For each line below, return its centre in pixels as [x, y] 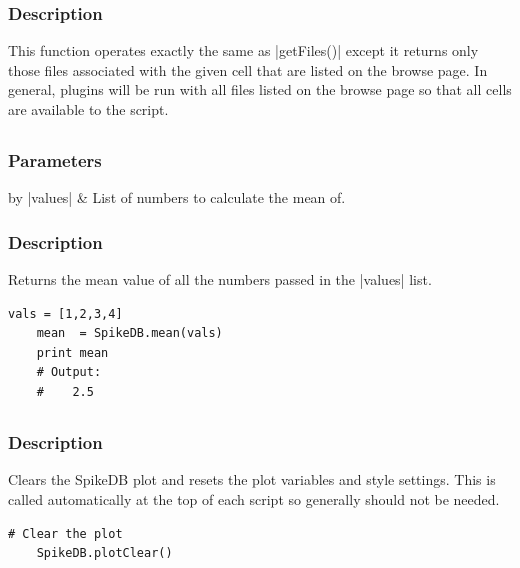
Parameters [55, 159]
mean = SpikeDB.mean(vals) [129, 333]
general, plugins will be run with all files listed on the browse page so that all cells [260, 89]
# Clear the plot [65, 533]
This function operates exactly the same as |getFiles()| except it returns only [243, 50]
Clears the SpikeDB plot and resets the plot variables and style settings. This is [252, 479]
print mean [72, 352]
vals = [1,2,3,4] [65, 313]
